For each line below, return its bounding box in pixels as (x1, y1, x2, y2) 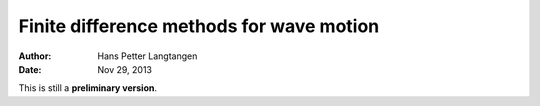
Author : (18, 50, 52, 62)
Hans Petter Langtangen (97, 50, 198, 62)
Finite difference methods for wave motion (18, 15, 380, 37)
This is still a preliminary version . (18, 82, 157, 94)
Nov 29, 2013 (97, 63, 153, 75)
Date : (18, 63, 42, 75)
